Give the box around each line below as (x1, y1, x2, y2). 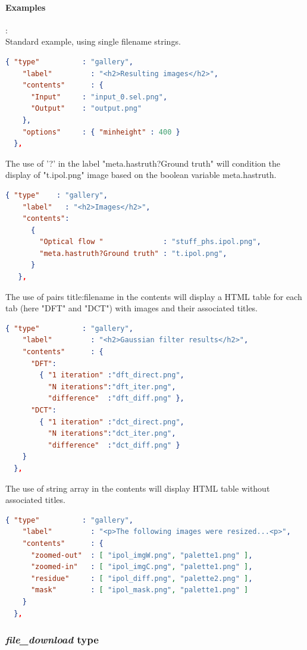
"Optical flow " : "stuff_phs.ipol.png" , (39, 237, 261, 246)
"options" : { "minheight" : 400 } (22, 127, 180, 136)
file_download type (5, 632, 99, 647)
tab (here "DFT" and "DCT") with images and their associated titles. (5, 302, 258, 314)
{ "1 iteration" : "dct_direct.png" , (39, 417, 184, 426)
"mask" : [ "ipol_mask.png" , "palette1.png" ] (30, 586, 249, 595)
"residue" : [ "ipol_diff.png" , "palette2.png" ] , (30, 574, 253, 583)
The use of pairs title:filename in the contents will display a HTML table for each (5, 290, 302, 302)
